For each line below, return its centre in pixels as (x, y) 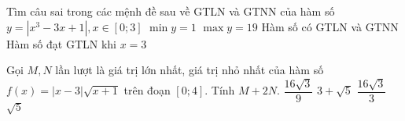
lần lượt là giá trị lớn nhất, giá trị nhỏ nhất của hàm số (190, 70)
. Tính (220, 90)
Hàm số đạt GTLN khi (61, 43)
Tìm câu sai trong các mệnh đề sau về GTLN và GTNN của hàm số (171, 11)
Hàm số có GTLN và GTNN (330, 26)
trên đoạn (147, 90)
